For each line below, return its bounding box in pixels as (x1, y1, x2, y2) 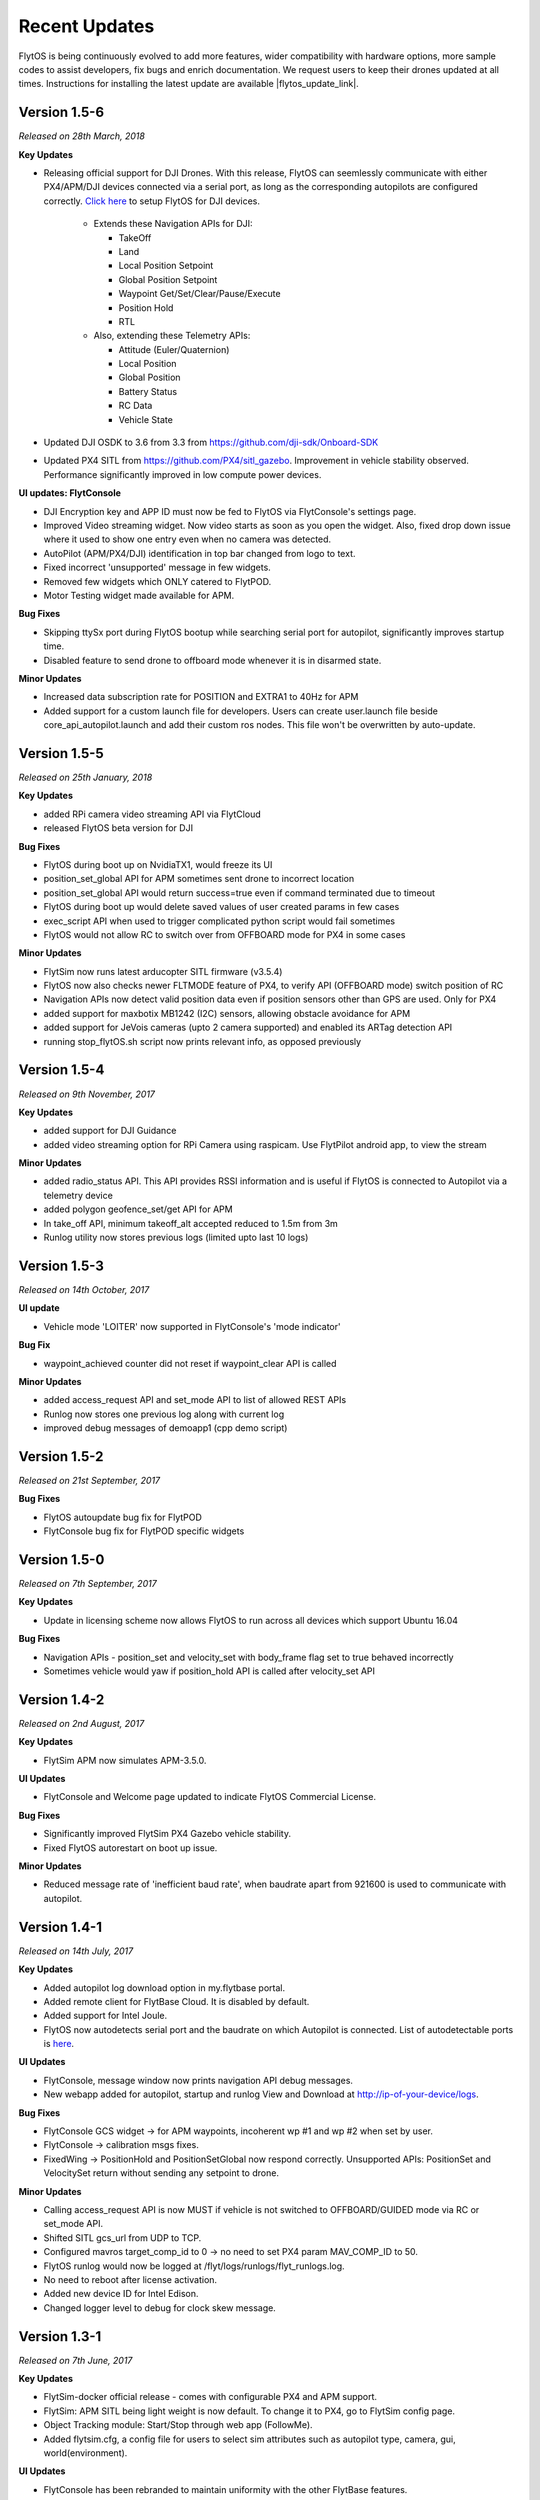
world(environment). (43, 2446, 128, 2459)
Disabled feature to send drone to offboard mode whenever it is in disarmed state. (43, 654, 382, 666)
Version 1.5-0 (18, 1551, 105, 1568)
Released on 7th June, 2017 (18, 2354, 133, 2366)
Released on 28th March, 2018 (18, 130, 145, 142)
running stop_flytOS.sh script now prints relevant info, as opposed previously (43, 1035, 362, 1047)
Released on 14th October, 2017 (18, 1283, 150, 1295)
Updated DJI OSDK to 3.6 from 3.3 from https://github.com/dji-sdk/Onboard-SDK (43, 436, 379, 449)
